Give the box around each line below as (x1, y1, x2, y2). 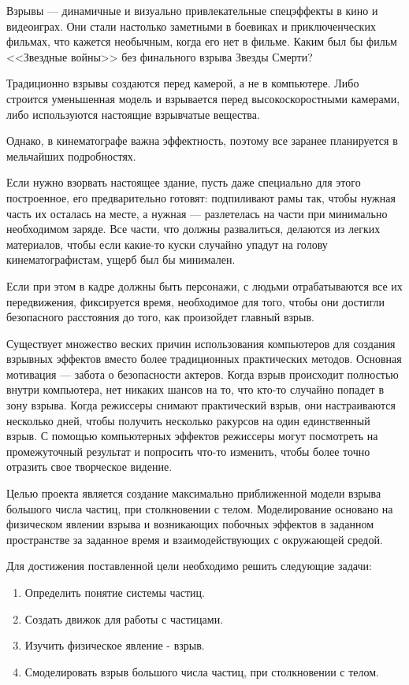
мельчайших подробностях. (6, 147, 136, 164)
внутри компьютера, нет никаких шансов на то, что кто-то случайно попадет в (6, 381, 385, 398)
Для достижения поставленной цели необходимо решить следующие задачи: (6, 557, 372, 574)
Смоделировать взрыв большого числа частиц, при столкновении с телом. (24, 663, 379, 679)
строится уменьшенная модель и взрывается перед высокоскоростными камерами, (6, 90, 400, 106)
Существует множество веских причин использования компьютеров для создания (6, 335, 396, 351)
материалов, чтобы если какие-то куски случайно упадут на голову (6, 235, 328, 252)
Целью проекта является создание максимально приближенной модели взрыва (6, 485, 381, 502)
